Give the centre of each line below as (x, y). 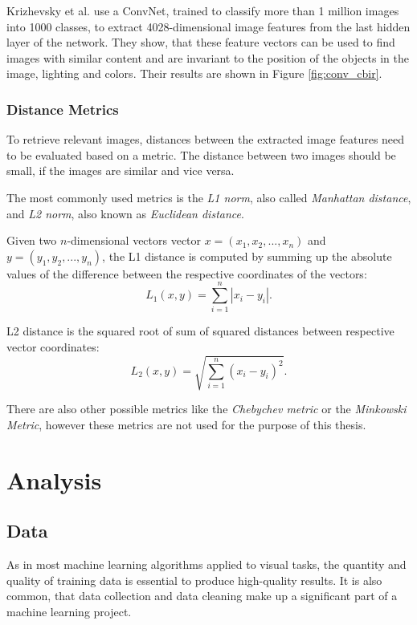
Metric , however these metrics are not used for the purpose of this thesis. (186, 424)
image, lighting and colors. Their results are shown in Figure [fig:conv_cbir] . (194, 73)
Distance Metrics (63, 109)
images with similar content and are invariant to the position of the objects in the (208, 57)
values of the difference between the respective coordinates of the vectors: (187, 273)
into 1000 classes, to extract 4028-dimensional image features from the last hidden (208, 26)
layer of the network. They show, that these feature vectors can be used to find (201, 42)
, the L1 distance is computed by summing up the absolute (247, 256)
